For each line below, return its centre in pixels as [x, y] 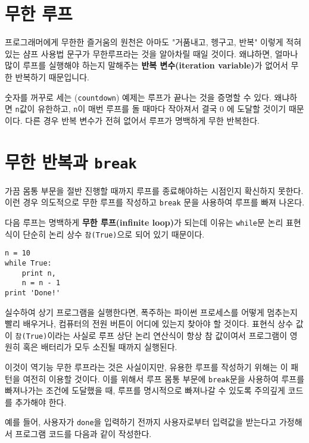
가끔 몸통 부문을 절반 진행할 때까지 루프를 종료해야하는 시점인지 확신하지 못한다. [154, 190]
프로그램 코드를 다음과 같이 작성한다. [83, 434]
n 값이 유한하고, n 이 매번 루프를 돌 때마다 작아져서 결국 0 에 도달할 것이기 [151, 109]
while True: [28, 263]
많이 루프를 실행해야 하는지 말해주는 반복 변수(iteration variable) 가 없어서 [146, 65]
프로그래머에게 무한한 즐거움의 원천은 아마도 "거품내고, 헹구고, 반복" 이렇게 [144, 42]
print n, [39, 273]
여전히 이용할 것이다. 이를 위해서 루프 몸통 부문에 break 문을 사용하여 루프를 [164, 378]
